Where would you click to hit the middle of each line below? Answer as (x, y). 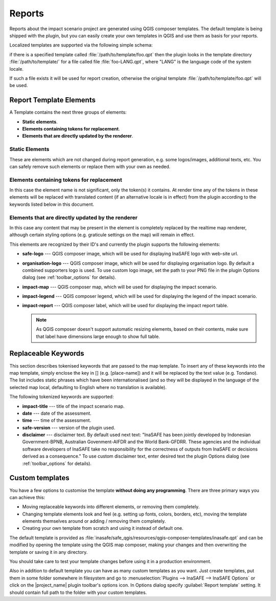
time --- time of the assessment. (57, 420)
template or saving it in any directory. (49, 552)
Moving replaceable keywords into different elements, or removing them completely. (111, 507)
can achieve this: (27, 497)
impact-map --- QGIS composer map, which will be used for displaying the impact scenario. (120, 287)
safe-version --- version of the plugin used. (69, 427)
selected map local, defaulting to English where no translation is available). (88, 387)
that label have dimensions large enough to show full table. (98, 336)
